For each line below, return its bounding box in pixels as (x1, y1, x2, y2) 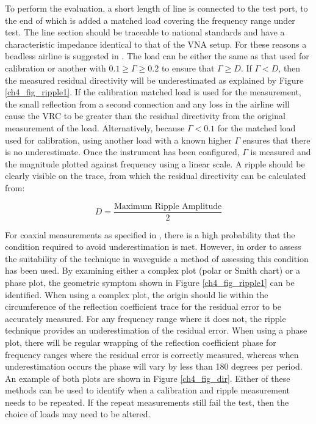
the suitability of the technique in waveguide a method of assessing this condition (5, 252, 309, 265)
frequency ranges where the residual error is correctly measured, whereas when (5, 348, 299, 360)
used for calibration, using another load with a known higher (5, 133, 232, 146)
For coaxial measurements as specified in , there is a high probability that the (5, 228, 295, 241)
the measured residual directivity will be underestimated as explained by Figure (5, 73, 304, 86)
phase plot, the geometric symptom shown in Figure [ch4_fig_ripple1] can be (5, 276, 295, 288)
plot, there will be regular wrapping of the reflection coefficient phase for (5, 335, 276, 348)
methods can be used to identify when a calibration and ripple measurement (5, 384, 290, 397)
